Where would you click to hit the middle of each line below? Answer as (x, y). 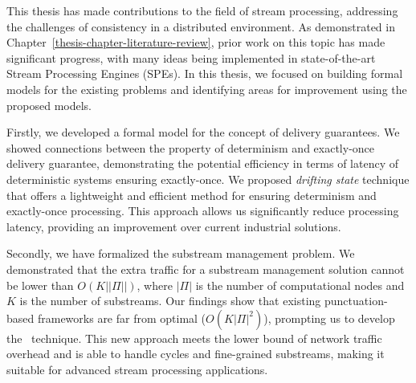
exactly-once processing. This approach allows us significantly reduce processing (203, 211)
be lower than (40, 285)
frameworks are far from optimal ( (122, 318)
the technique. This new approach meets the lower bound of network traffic (194, 338)
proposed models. (49, 105)
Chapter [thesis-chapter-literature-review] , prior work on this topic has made (196, 42)
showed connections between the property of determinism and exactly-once (191, 147)
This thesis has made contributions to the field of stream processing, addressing (202, 10)
